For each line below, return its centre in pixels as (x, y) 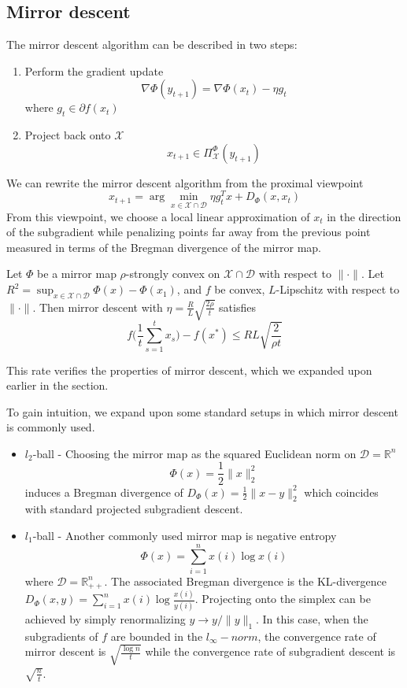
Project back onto (68, 135)
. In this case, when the (312, 618)
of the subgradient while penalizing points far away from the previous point (189, 232)
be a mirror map (77, 274)
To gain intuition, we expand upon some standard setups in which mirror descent (202, 411)
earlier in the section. (57, 385)
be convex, (240, 289)
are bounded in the (157, 636)
